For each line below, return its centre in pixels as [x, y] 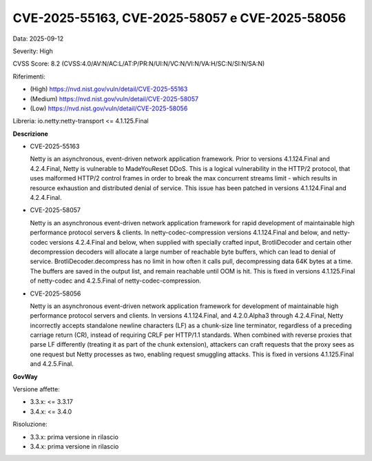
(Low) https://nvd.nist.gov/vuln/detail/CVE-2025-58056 [109, 108]
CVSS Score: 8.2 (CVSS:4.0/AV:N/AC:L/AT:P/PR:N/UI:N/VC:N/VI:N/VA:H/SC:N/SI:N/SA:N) [139, 64]
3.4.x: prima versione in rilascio [74, 447]
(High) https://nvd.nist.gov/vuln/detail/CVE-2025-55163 [109, 89]
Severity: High [33, 51]
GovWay [25, 376]
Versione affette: [36, 389]
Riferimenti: [29, 76]
